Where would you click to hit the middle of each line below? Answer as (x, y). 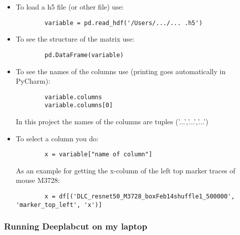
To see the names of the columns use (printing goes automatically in (121, 71)
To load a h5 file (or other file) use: (70, 7)
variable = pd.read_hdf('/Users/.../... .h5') (124, 23)
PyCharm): (33, 81)
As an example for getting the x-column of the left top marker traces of (126, 170)
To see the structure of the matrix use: (75, 39)
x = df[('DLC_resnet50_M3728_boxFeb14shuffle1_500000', (140, 197)
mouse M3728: (38, 180)
